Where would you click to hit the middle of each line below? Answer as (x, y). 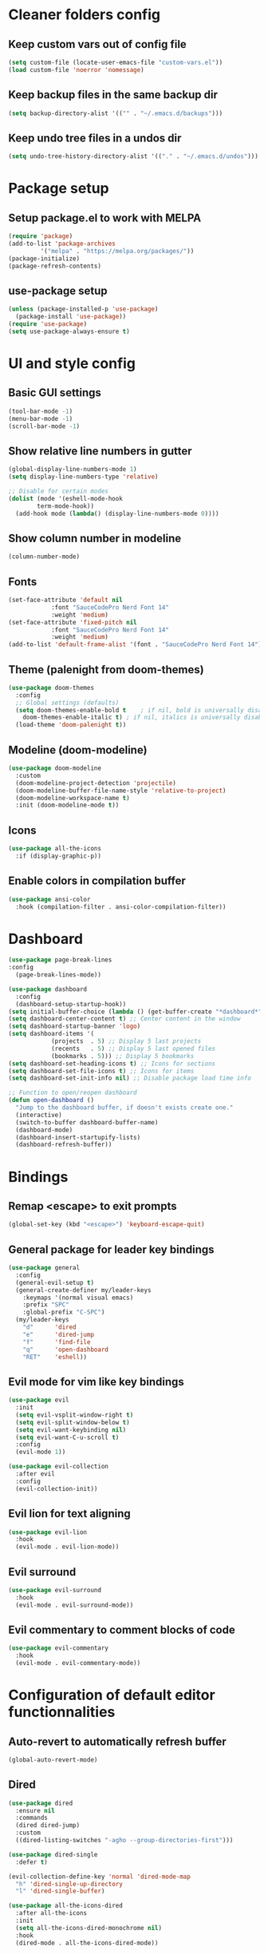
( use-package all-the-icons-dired (66, 1906)
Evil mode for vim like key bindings (97, 1382)
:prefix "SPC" (46, 1305)
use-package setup (58, 290)
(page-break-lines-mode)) (59, 975)
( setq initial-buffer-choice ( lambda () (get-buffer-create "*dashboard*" (135, 1012)
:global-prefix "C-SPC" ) (64, 1312)
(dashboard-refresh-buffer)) (64, 1145)
